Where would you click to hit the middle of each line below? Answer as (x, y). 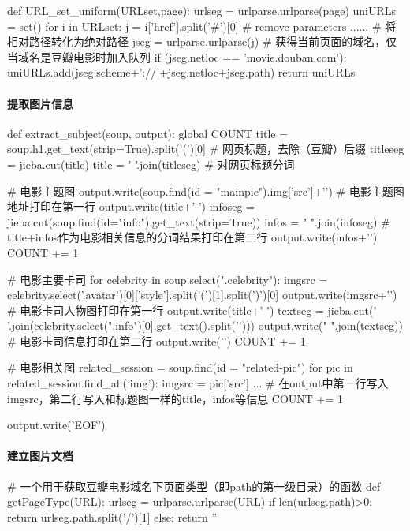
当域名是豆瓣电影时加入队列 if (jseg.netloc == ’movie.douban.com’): (177, 56)
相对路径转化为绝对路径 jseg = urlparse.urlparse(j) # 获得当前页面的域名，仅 (202, 41)
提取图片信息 (40, 103)
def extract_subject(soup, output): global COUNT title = (148, 133)
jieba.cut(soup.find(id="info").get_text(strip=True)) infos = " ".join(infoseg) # (199, 221)
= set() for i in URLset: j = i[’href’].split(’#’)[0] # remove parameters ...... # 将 (202, 26)
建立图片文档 (40, 456)
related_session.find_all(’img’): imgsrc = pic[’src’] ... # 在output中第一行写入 (198, 383)
